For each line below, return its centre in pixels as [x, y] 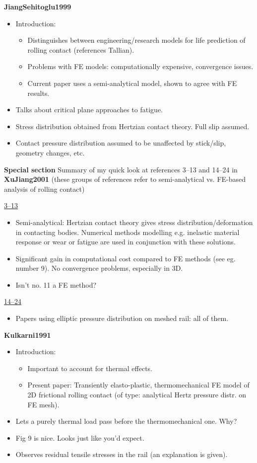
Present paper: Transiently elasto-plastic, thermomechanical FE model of [138, 385]
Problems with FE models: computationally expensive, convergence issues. [140, 66]
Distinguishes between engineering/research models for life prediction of [136, 40]
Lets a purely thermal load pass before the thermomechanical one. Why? [126, 421]
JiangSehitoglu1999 [38, 6]
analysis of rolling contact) [44, 189]
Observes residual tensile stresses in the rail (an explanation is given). [122, 454]
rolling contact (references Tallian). [81, 49]
